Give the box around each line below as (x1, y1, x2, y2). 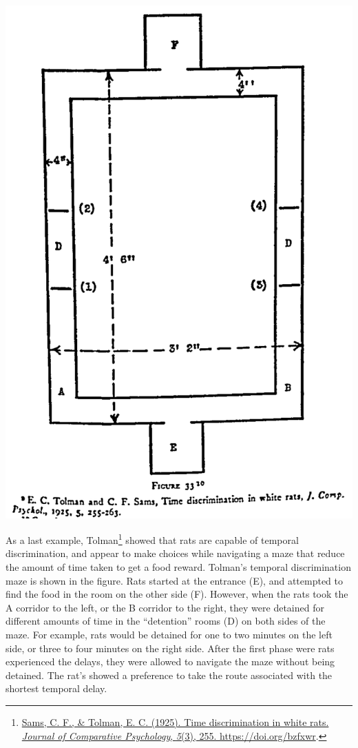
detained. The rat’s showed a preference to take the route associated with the (6, 667, 333, 682)
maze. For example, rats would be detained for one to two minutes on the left (6, 627, 333, 642)
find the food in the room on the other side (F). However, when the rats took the (6, 587, 348, 601)
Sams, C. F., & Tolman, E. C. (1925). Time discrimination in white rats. (21, 715, 329, 729)
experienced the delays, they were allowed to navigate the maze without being (6, 654, 335, 669)
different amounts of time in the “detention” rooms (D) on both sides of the (6, 614, 326, 628)
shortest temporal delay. (6, 681, 107, 696)
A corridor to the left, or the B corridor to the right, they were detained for (6, 600, 324, 614)
